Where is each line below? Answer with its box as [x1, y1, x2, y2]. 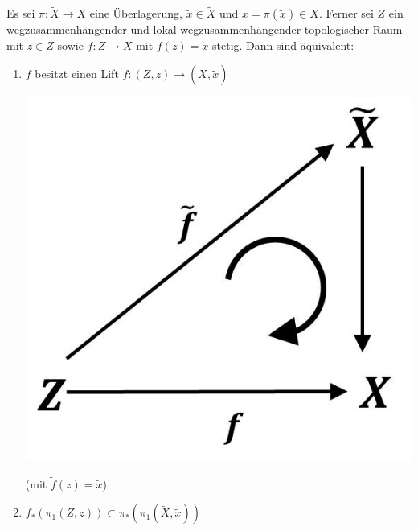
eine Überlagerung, [89, 5, 183, 22]
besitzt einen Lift [35, 65, 119, 82]
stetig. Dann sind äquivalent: [212, 36, 354, 53]
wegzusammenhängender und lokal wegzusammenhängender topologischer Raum [6, 21, 403, 38]
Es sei [6, 5, 35, 22]
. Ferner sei [318, 5, 374, 22]
